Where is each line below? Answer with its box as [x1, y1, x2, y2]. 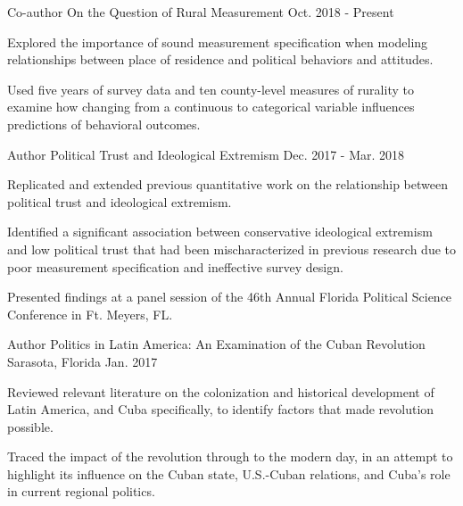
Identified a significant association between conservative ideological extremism [7, 222, 433, 241]
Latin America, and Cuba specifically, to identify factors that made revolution [7, 400, 434, 419]
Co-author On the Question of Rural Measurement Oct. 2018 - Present [7, 3, 394, 21]
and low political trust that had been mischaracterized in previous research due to [7, 239, 456, 258]
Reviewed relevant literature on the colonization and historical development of [7, 382, 434, 401]
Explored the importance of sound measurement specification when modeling [7, 32, 428, 51]
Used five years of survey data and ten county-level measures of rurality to [7, 79, 414, 98]
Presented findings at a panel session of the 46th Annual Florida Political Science [7, 287, 452, 306]
